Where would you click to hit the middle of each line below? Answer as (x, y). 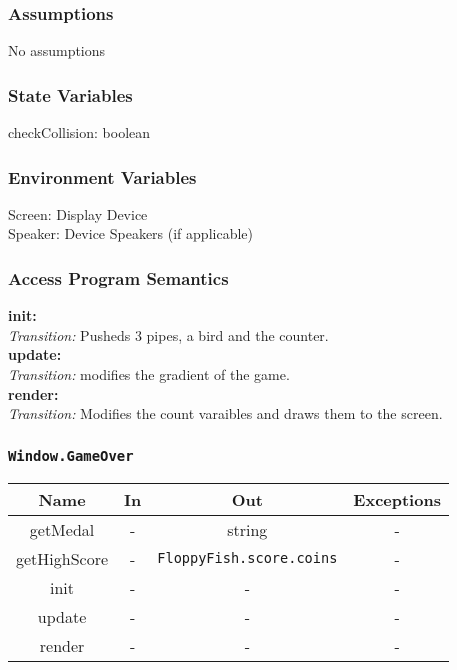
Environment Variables (102, 176)
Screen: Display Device (78, 213)
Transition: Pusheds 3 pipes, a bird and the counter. (168, 334)
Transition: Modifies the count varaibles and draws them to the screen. (225, 413)
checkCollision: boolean (79, 132)
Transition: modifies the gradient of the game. (149, 374)
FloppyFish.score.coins (247, 558)
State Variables (70, 94)
